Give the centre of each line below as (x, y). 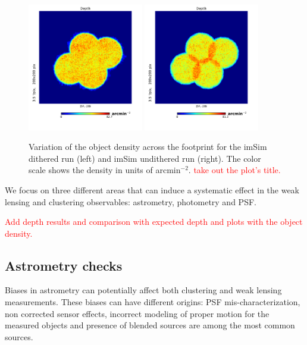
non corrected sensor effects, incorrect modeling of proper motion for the (137, 313)
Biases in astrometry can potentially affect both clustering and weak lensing (143, 290)
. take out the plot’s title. (234, 170)
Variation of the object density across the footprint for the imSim (148, 147)
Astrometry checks (64, 265)
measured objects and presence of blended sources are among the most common (150, 325)
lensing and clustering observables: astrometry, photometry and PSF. (131, 201)
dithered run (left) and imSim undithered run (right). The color (145, 158)
